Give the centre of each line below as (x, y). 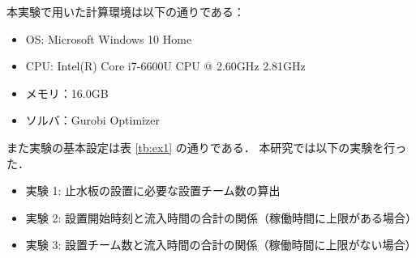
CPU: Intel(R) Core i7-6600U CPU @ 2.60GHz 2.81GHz (165, 66)
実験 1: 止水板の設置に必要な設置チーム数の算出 (153, 190)
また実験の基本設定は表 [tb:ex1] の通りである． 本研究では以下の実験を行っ (207, 147)
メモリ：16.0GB (67, 93)
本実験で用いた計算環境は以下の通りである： (126, 11)
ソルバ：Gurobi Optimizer (92, 120)
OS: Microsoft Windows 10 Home (109, 38)
